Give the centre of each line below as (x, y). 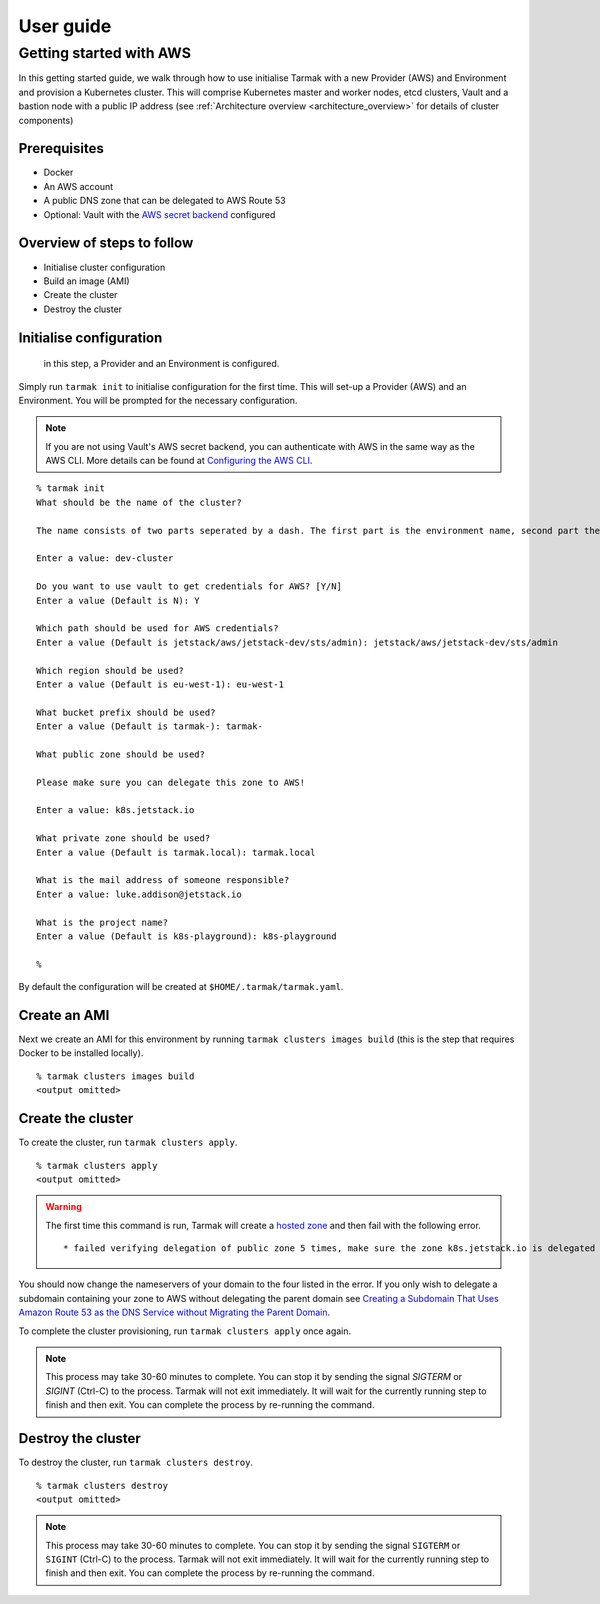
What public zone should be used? (120, 754)
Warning (63, 1207)
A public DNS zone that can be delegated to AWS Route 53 (164, 201)
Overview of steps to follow (106, 243)
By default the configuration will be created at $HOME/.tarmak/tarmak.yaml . (181, 987)
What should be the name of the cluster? (139, 502)
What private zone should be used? (123, 838)
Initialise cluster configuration (104, 267)
